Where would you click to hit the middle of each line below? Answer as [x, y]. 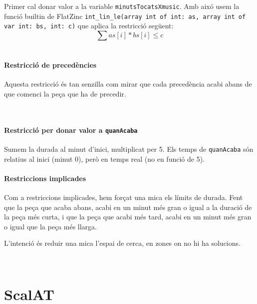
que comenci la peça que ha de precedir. [65, 93]
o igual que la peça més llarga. [50, 226]
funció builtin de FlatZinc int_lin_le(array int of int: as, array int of [125, 16]
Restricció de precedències [50, 65]
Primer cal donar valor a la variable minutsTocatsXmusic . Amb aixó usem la [122, 6]
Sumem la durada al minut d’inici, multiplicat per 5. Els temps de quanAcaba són [129, 149]
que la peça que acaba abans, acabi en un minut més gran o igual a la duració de [128, 207]
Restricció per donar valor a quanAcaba [71, 130]
